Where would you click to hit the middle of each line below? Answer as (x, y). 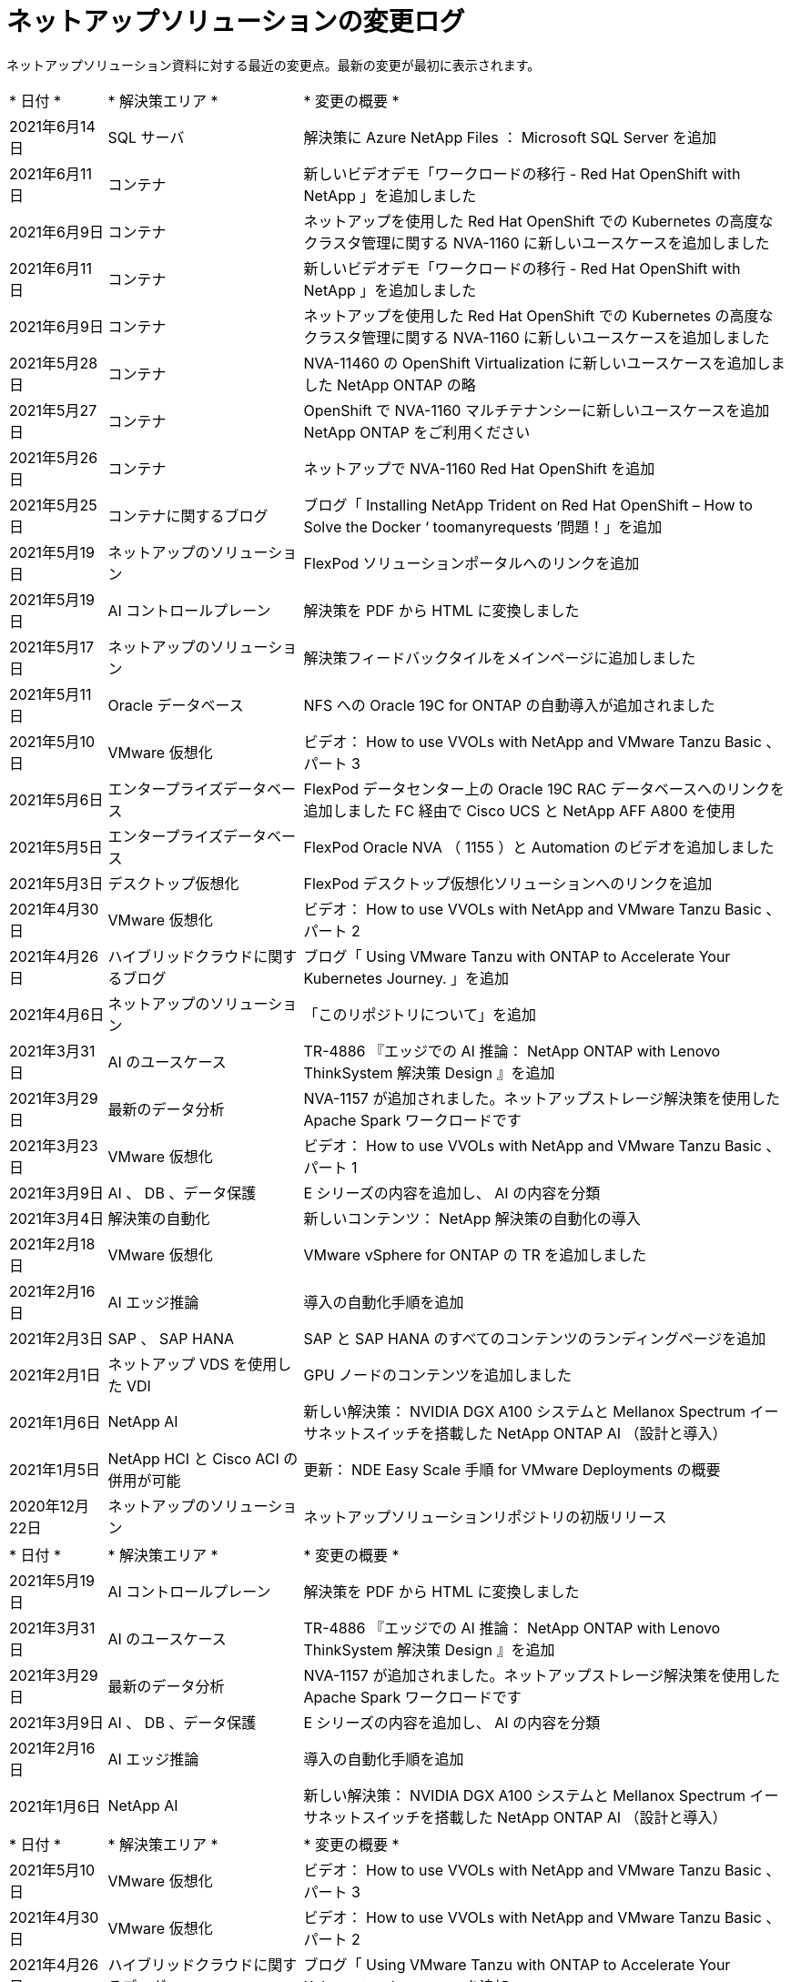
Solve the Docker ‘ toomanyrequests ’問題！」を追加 (483, 526)
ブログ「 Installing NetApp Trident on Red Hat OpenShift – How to (528, 505)
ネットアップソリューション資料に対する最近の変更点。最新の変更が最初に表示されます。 (274, 65)
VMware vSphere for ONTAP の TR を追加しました (475, 1254)
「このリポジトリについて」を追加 (420, 1014)
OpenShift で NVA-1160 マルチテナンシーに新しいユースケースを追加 (537, 410)
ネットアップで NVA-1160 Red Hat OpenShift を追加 (479, 468)
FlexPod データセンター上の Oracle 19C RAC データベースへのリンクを (544, 789)
